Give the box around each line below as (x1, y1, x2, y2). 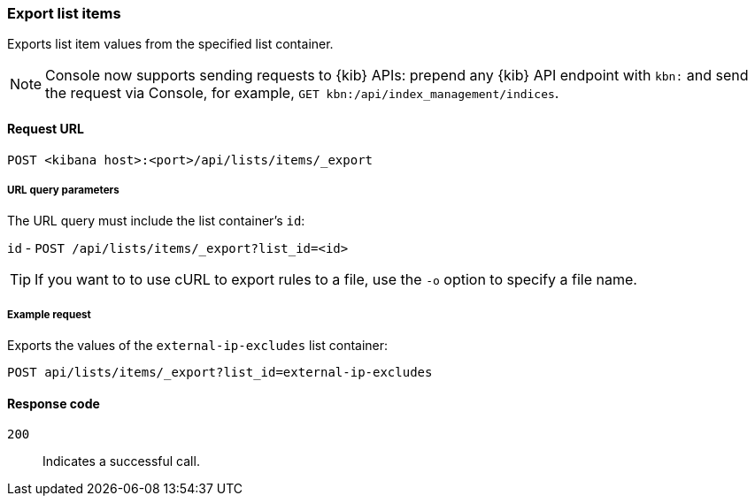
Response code (7, 395, 100, 411)
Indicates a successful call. (42, 453, 200, 469)
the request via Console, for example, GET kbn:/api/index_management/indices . (45, 84, 559, 103)
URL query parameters (7, 183, 119, 196)
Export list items (7, 4, 121, 22)
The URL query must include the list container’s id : (7, 213, 305, 229)
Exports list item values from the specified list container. (7, 36, 334, 52)
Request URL (7, 120, 84, 136)
